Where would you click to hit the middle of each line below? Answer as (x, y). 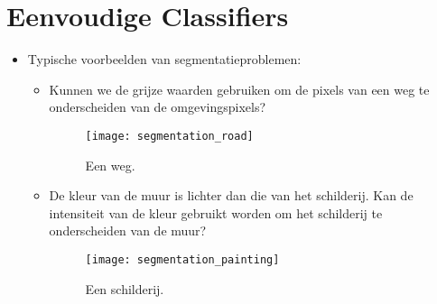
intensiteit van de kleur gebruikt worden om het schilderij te (216, 212)
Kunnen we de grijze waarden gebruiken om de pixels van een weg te (239, 89)
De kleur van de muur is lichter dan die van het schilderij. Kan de (231, 195)
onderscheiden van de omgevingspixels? (158, 107)
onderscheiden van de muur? (128, 230)
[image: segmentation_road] (169, 136)
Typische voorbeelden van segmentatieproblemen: (164, 59)
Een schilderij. (125, 288)
